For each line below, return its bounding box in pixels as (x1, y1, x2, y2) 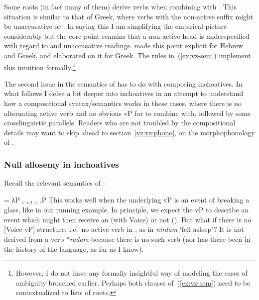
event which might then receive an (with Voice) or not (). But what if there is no (4, 214, 252, 224)
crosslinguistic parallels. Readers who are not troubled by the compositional (4, 117, 236, 128)
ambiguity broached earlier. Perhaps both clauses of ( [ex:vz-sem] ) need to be (15, 277, 251, 288)
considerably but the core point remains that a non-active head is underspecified (4, 30, 250, 41)
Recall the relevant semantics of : (4, 178, 105, 188)
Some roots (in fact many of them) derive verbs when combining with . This (4, 1, 237, 11)
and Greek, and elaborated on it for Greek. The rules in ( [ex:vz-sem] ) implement (4, 50, 251, 60)
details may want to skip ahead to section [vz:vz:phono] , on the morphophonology (4, 127, 255, 137)
